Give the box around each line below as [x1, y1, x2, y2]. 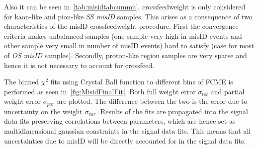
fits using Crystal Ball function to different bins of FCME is [50, 76, 233, 87]
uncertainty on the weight [4, 106, 83, 116]
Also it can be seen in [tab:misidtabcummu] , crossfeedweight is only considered [4, 1, 246, 11]
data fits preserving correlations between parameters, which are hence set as [4, 116, 236, 126]
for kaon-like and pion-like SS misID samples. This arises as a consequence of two [4, 11, 253, 21]
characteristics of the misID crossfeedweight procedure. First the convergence [4, 21, 239, 31]
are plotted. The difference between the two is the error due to [57, 96, 248, 106]
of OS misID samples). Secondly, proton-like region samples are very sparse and [4, 50, 247, 60]
